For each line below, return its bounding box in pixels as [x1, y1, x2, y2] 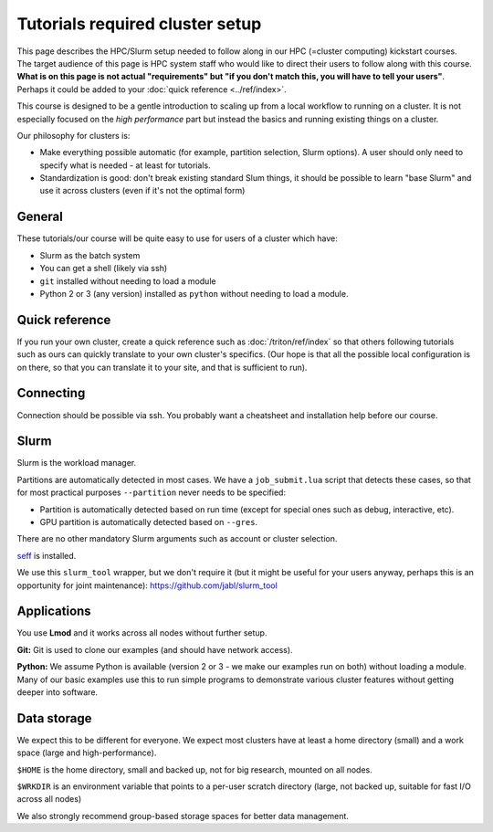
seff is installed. [16, 550, 77, 561]
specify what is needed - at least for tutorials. [39, 160, 211, 171]
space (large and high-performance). [16, 747, 157, 758]
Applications [16, 604, 91, 619]
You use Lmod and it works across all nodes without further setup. [16, 627, 267, 638]
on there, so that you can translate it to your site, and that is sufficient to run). [16, 362, 308, 373]
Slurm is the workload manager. [16, 458, 137, 469]
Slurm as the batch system [39, 249, 141, 260]
